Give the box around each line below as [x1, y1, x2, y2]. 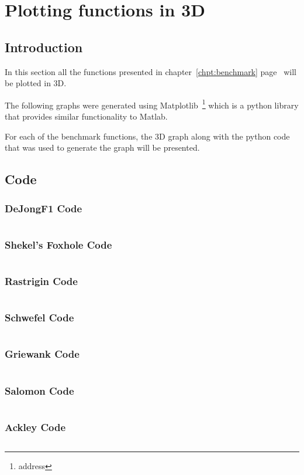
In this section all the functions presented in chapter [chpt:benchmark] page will [5, 65, 297, 77]
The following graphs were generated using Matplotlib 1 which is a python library [5, 97, 299, 111]
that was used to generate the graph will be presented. [5, 141, 200, 154]
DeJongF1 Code [5, 201, 82, 215]
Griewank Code [5, 347, 80, 361]
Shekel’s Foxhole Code [5, 237, 112, 252]
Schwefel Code [5, 310, 74, 325]
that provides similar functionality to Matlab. [5, 110, 168, 123]
